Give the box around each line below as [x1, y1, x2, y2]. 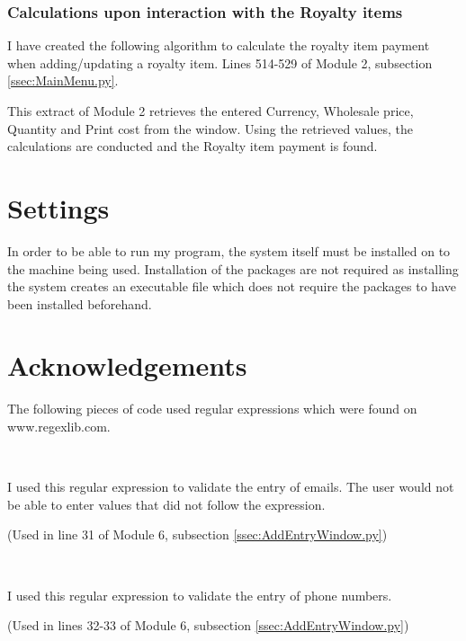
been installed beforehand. [7, 294, 152, 313]
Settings [7, 189, 110, 226]
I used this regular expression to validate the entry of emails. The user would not [7, 477, 454, 496]
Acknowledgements [7, 347, 247, 384]
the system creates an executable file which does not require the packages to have [7, 277, 456, 296]
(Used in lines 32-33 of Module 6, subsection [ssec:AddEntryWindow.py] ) [7, 616, 409, 635]
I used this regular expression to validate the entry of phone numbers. [7, 585, 392, 604]
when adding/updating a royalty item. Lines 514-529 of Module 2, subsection [7, 53, 433, 72]
